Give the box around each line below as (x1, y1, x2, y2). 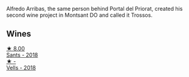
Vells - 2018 (6, 64, 36, 71)
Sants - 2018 (6, 51, 38, 58)
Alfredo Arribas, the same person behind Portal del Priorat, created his (6, 5, 183, 12)
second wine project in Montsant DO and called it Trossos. (6, 11, 153, 19)
